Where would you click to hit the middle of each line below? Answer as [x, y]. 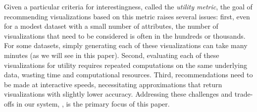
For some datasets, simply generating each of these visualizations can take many [126, 45]
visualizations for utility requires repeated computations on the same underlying [126, 65]
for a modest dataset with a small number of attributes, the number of [111, 26]
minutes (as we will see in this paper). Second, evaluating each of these [112, 55]
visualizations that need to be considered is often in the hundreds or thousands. [125, 35]
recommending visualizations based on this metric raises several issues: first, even [127, 16]
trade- [244, 94]
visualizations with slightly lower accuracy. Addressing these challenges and [118, 94]
